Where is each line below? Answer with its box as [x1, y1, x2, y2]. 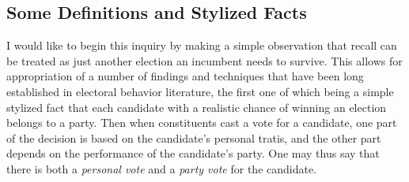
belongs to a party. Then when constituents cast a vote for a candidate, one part [6, 114, 397, 131]
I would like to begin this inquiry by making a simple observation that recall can [6, 37, 397, 54]
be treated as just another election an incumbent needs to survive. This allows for [6, 52, 403, 69]
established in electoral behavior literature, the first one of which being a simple [6, 83, 394, 99]
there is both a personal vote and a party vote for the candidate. [6, 160, 317, 176]
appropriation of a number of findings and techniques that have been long [6, 68, 364, 84]
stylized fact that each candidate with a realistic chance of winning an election [6, 98, 387, 115]
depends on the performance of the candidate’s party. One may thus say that [6, 145, 380, 162]
